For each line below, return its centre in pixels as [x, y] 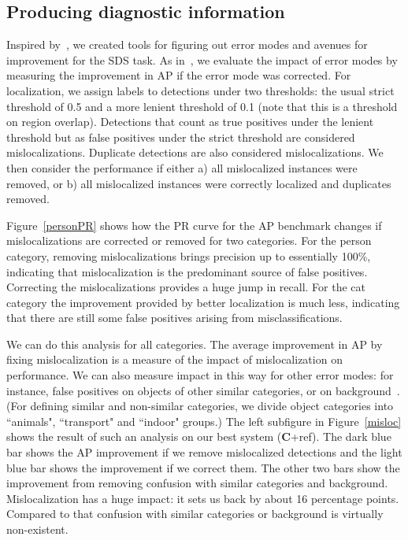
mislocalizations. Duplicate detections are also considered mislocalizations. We [195, 152]
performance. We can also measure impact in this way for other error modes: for [200, 375]
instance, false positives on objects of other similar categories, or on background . [203, 390]
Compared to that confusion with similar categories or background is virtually [195, 514]
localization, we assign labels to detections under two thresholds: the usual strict [200, 90]
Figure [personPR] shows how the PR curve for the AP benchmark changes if [194, 225]
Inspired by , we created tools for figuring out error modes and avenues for [187, 44]
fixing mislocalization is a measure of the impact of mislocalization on [174, 359]
